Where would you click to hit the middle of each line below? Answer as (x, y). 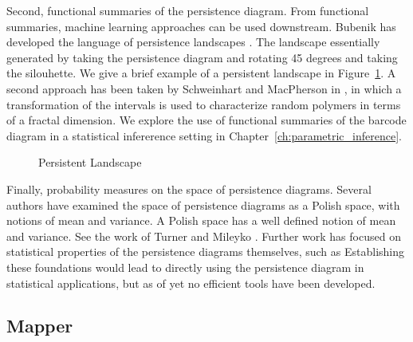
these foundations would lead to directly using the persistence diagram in (185, 267)
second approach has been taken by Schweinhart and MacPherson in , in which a (204, 88)
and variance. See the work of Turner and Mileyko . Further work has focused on (204, 236)
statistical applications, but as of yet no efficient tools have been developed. (191, 283)
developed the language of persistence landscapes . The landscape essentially (193, 42)
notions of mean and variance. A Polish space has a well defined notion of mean (201, 220)
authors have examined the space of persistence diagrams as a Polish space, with (203, 204)
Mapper (40, 326)
